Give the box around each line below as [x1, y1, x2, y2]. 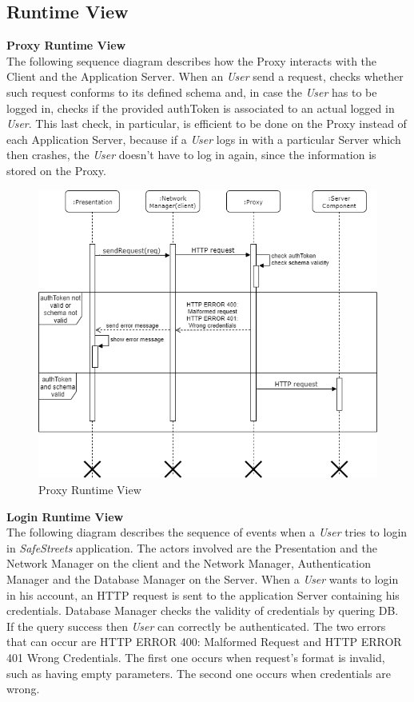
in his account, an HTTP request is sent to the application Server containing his [6, 586, 400, 603]
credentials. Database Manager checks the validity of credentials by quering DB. [6, 602, 399, 619]
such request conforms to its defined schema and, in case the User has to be [6, 83, 377, 100]
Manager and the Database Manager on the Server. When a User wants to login [6, 570, 399, 587]
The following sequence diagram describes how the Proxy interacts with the [6, 52, 377, 69]
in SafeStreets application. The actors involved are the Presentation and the [6, 539, 377, 556]
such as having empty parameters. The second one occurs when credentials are [6, 664, 391, 681]
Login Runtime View [6, 508, 124, 525]
